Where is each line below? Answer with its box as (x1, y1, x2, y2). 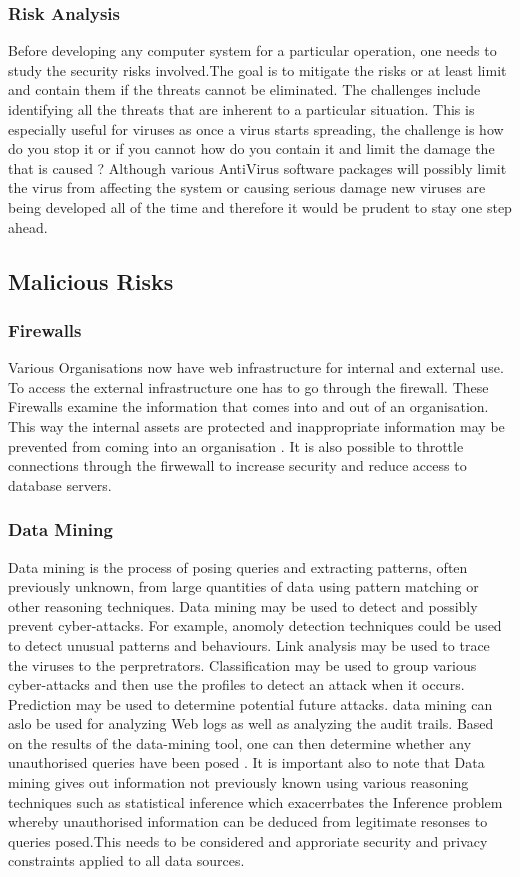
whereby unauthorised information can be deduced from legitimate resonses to (8, 811, 488, 832)
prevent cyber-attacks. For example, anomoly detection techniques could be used (8, 615, 502, 636)
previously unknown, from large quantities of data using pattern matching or (8, 576, 479, 597)
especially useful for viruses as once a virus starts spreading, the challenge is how (8, 118, 504, 139)
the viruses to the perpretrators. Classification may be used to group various (8, 654, 477, 675)
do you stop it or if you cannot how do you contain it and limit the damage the (8, 138, 495, 159)
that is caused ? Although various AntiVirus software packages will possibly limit (8, 157, 507, 178)
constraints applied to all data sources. (8, 850, 245, 871)
